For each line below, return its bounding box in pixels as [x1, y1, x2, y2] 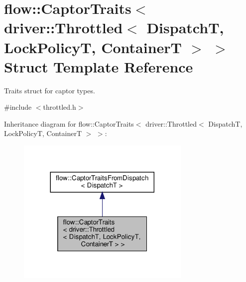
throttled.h [43, 102, 76, 112]
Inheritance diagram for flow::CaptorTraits [4, 118, 134, 129]
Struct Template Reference [4, 56, 193, 76]
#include [4, 102, 32, 112]
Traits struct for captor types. [4, 85, 95, 95]
